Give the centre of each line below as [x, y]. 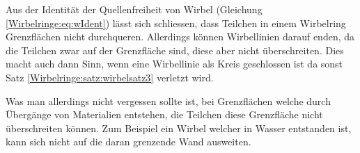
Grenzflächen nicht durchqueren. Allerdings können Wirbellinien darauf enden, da [180, 37]
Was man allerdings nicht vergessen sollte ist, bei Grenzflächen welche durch [168, 100]
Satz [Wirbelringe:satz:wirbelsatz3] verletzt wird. [110, 77]
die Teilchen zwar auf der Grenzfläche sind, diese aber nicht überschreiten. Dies [175, 50]
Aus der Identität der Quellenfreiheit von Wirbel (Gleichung [134, 9]
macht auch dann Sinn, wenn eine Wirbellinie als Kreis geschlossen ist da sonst [174, 64]
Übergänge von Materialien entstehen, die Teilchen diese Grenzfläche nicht [164, 114]
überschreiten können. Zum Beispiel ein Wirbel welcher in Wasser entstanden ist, [179, 128]
